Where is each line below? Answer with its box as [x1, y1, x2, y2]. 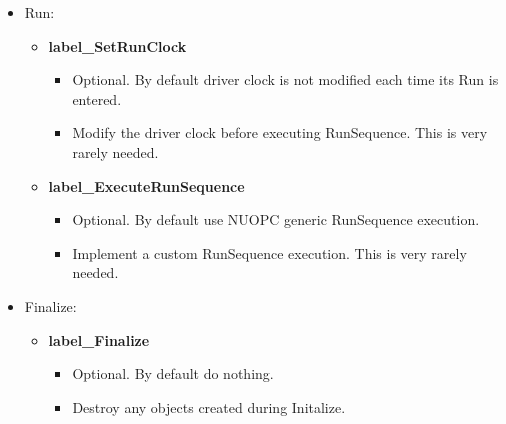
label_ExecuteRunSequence [48, 175, 245, 196]
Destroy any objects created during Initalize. [72, 396, 346, 417]
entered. [72, 88, 122, 109]
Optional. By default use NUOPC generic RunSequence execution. [72, 209, 480, 230]
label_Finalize [48, 329, 150, 350]
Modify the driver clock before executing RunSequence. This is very [72, 122, 488, 143]
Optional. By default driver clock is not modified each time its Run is [72, 69, 499, 90]
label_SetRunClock [48, 35, 187, 56]
